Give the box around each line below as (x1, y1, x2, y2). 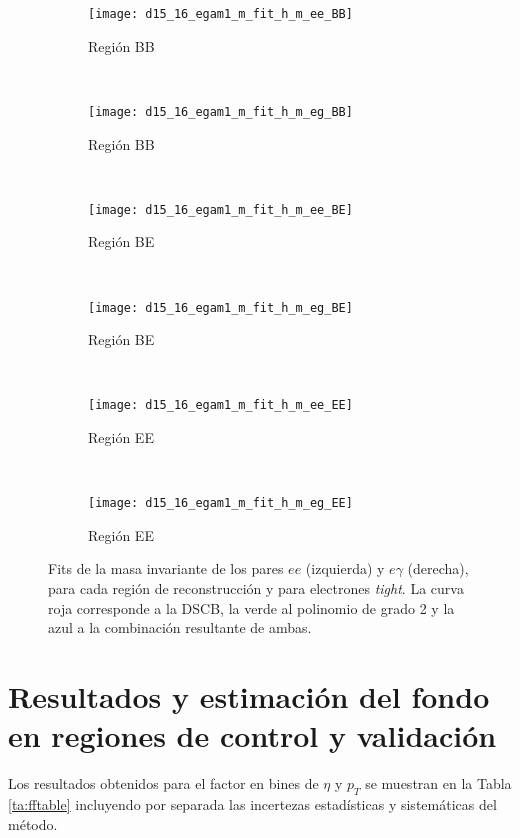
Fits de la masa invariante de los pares (48, 558, 284, 579)
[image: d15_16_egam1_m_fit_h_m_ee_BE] (88, 202, 353, 217)
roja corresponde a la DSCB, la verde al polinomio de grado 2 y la (48, 597, 455, 618)
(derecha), (407, 558, 469, 579)
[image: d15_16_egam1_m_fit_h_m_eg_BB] (88, 104, 353, 119)
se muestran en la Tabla (365, 773, 512, 794)
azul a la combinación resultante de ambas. (48, 617, 312, 638)
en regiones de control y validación (8, 715, 497, 756)
